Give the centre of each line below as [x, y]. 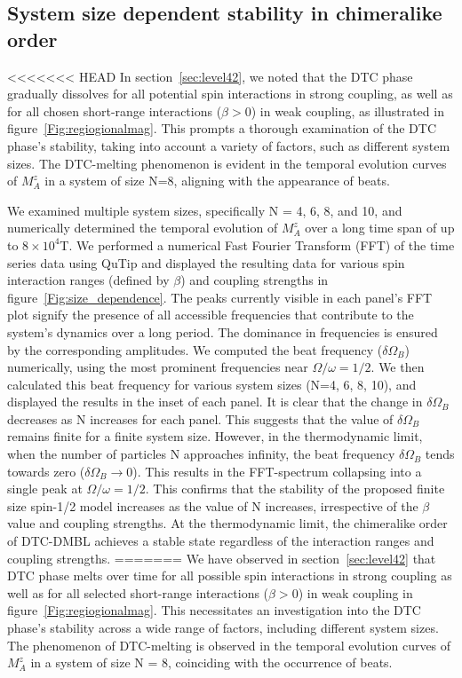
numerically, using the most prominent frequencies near [158, 367]
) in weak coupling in [355, 592]
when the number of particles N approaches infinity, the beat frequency [201, 454]
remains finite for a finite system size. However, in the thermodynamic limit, [215, 436]
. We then [398, 367]
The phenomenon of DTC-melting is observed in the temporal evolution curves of [229, 645]
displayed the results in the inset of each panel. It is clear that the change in [215, 402]
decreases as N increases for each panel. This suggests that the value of [200, 418]
